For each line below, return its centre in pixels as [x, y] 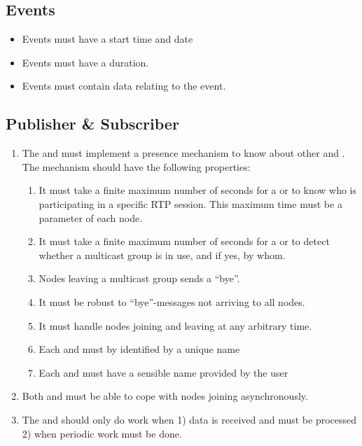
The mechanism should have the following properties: [136, 166]
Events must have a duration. [85, 62]
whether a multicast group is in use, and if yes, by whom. [162, 255]
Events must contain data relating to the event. [124, 86]
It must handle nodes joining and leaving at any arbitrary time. [175, 325]
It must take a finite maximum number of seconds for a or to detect [184, 241]
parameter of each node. [91, 217]
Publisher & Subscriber [92, 124]
